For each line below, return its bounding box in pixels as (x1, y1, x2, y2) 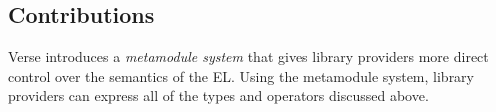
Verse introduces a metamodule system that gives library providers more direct (8, 46, 489, 67)
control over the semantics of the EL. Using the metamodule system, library (8, 65, 475, 86)
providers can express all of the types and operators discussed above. (8, 85, 429, 106)
